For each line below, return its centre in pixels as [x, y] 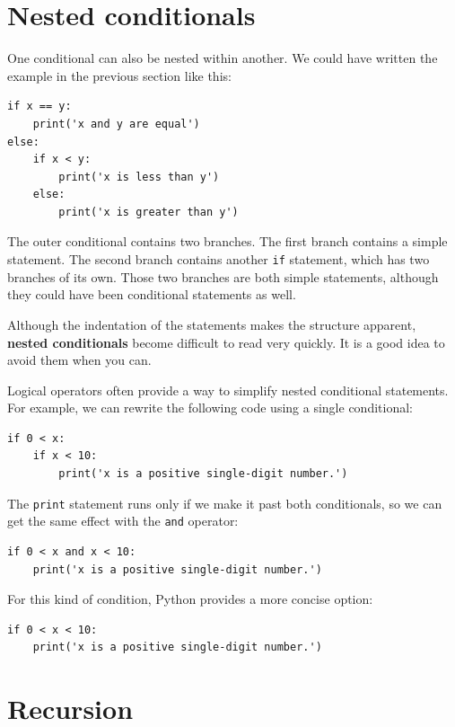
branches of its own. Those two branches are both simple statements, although [223, 276]
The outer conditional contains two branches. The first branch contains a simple [227, 241]
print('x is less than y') [139, 177]
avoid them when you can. [79, 360]
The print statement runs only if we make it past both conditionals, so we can [225, 503]
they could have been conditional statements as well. [152, 294]
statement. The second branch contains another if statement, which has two [219, 259]
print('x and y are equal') [116, 124]
